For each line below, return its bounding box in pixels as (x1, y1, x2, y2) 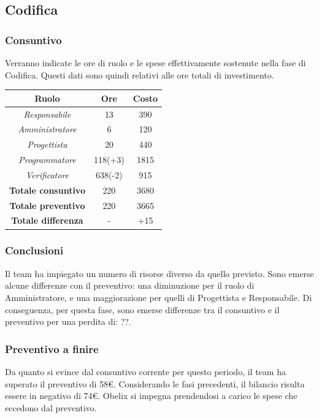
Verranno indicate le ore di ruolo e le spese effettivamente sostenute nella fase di (5, 56, 306, 69)
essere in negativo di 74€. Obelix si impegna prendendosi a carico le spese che (5, 389, 298, 402)
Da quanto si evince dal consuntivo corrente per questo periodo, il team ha (5, 365, 286, 378)
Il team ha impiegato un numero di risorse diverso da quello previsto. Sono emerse (5, 267, 314, 279)
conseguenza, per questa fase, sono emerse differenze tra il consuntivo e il (5, 303, 280, 316)
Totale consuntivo (9, 183, 85, 196)
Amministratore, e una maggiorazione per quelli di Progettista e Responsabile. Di (5, 291, 312, 303)
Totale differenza (11, 214, 83, 227)
